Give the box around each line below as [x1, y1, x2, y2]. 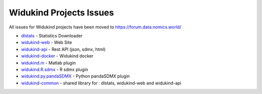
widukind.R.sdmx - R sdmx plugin [21, 67, 88, 72]
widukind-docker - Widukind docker [21, 53, 94, 59]
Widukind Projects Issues [9, 7, 114, 18]
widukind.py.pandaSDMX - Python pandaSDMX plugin [21, 73, 130, 79]
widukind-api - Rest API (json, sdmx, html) [21, 46, 106, 52]
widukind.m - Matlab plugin [21, 60, 76, 66]
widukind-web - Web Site [21, 40, 72, 45]
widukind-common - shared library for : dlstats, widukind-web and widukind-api [21, 80, 181, 86]
